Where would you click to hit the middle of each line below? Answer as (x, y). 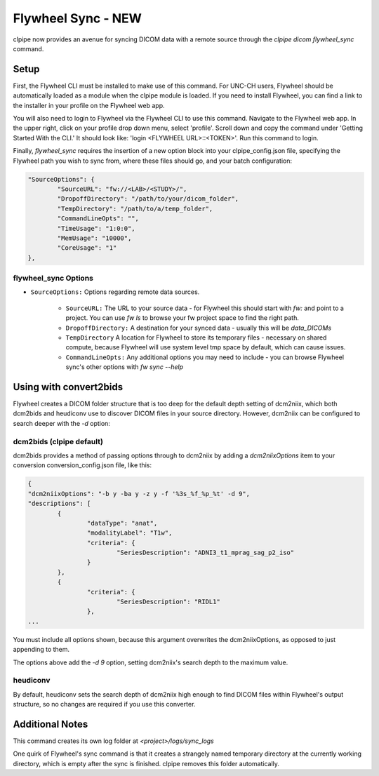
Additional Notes (51, 724)
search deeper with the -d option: (61, 423)
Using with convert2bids (68, 387)
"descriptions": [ (59, 504)
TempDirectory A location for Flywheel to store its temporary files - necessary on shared (196, 337)
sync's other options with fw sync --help (125, 367)
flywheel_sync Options (53, 279)
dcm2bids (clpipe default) (58, 441)
